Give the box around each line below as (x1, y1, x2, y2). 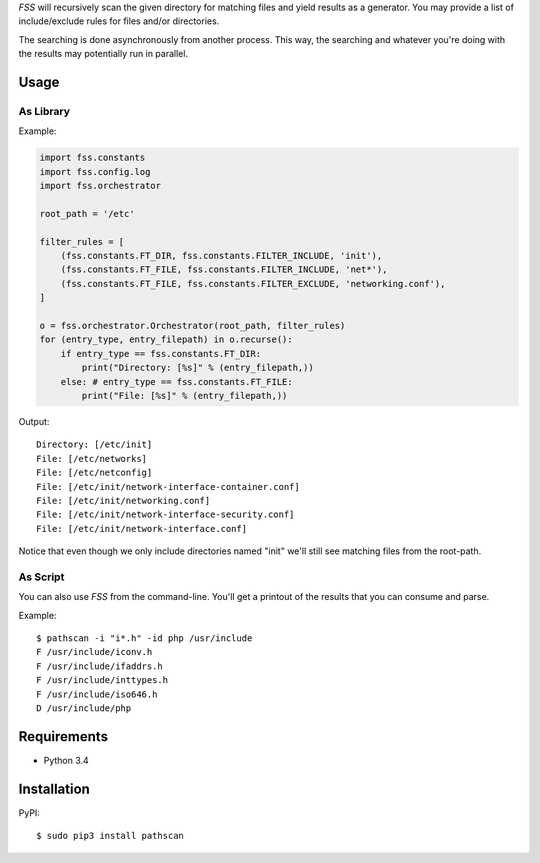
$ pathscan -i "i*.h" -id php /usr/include (36, 632, 253, 644)
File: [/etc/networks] (36, 453, 148, 464)
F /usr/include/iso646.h (36, 688, 158, 700)
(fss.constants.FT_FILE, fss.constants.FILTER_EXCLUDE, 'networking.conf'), (60, 278, 446, 289)
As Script (18, 570, 65, 584)
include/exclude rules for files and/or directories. (18, 15, 220, 27)
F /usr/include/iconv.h (36, 646, 153, 658)
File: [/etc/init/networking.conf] (36, 495, 211, 506)
